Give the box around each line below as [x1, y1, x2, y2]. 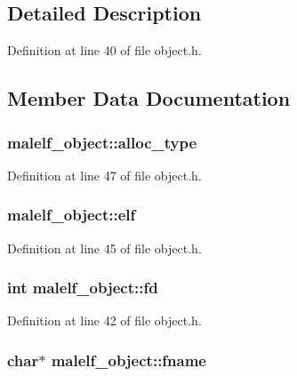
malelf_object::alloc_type [7, 131, 197, 153]
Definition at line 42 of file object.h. [7, 311, 202, 330]
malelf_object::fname [51, 348, 206, 371]
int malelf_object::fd [7, 276, 158, 299]
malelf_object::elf [7, 204, 136, 226]
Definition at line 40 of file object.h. [7, 41, 202, 60]
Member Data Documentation [7, 84, 291, 112]
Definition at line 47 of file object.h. [7, 165, 202, 184]
